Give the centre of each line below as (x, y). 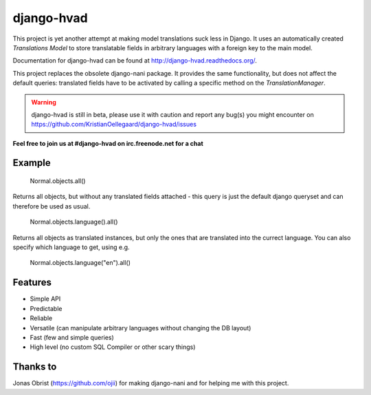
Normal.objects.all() (58, 181)
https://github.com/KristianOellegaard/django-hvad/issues (114, 125)
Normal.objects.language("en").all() (80, 263)
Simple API (45, 299)
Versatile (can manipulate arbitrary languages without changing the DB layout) (140, 328)
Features (32, 282)
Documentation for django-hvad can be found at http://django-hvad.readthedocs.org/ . (135, 61)
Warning (44, 102)
